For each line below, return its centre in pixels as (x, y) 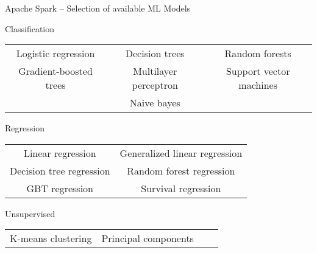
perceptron (155, 85)
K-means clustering (51, 238)
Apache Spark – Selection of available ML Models (98, 8)
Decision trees (155, 54)
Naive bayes (155, 103)
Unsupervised (30, 213)
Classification (30, 28)
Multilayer (155, 71)
